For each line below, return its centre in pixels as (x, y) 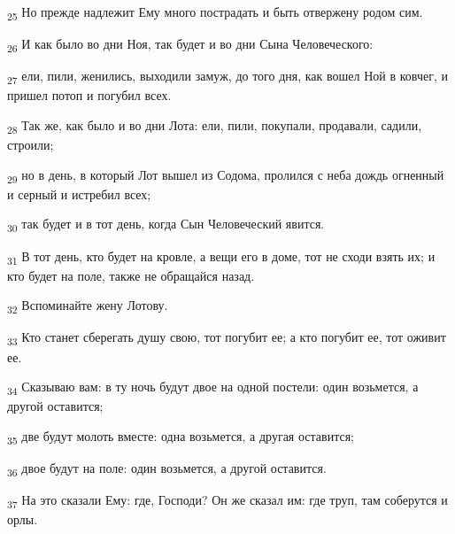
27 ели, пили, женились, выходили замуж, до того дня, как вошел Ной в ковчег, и (227, 77)
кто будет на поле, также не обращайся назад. (131, 275)
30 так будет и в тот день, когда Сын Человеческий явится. (166, 225)
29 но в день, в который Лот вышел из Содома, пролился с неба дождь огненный (226, 175)
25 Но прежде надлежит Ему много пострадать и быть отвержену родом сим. (215, 13)
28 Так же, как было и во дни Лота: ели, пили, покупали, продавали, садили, (215, 126)
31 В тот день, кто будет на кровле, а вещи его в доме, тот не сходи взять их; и (221, 257)
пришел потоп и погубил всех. (89, 95)
